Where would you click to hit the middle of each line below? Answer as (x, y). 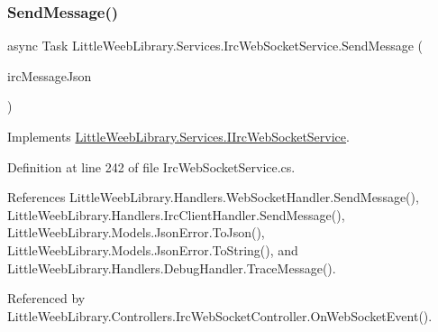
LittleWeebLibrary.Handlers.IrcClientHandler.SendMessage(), (176, 214)
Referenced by (46, 298)
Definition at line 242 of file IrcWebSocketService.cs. (151, 166)
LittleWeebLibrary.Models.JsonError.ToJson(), (136, 232)
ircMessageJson (50, 75)
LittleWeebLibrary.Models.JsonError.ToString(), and (153, 249)
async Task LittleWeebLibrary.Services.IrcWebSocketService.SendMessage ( (215, 46)
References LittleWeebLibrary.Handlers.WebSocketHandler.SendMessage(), (213, 197)
